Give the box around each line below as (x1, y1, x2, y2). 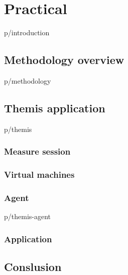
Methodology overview (4, 52, 124, 67)
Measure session (4, 145, 71, 158)
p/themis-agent (4, 211, 51, 222)
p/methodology (4, 75, 51, 86)
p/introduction (4, 27, 50, 38)
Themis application (4, 100, 105, 115)
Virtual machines (4, 168, 75, 181)
